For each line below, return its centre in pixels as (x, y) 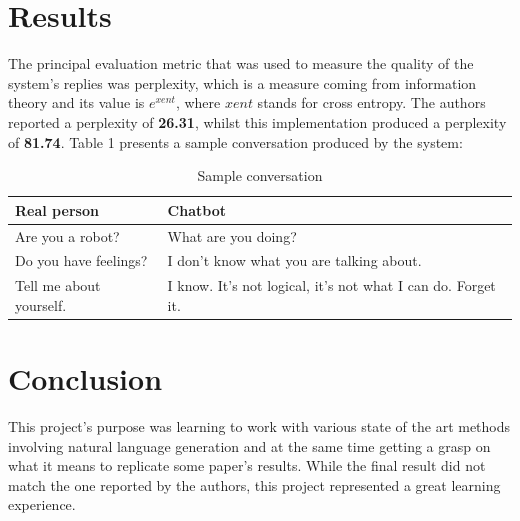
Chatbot (196, 209)
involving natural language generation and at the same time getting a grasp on (249, 445)
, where (198, 102)
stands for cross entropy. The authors (371, 102)
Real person (57, 209)
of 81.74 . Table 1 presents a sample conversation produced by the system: (235, 141)
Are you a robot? (67, 235)
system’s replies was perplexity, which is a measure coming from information (242, 82)
